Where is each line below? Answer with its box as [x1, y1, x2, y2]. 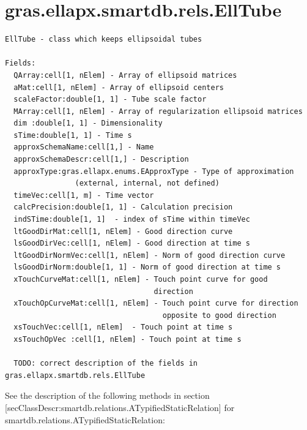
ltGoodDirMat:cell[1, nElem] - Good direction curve [13, 227, 233, 236]
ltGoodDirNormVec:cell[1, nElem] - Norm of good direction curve [13, 251, 286, 260]
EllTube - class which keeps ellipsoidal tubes [5, 35, 202, 44]
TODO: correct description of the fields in [13, 359, 198, 368]
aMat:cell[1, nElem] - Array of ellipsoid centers [13, 83, 224, 92]
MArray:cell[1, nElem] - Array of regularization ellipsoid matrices [13, 107, 303, 116]
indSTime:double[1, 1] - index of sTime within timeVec [13, 215, 250, 224]
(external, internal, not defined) [75, 179, 220, 188]
